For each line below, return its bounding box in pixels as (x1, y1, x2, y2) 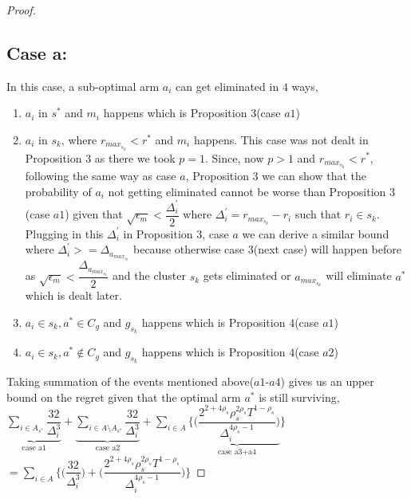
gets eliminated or (203, 267, 291, 284)
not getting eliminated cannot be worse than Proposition (108, 183, 386, 199)
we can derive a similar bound (242, 225, 389, 242)
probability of (25, 183, 92, 199)
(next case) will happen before (253, 241, 401, 257)
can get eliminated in (176, 77, 279, 94)
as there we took (94, 149, 176, 166)
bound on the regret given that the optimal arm (6, 388, 241, 405)
